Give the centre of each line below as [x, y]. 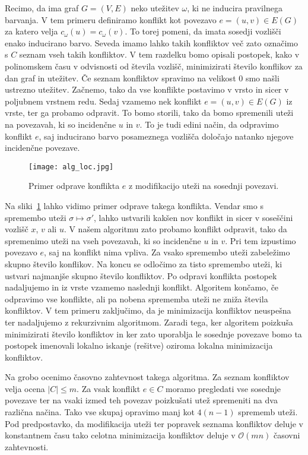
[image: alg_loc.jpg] [71, 167]
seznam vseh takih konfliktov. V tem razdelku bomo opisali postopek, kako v [159, 54]
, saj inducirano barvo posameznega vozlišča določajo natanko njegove [166, 136]
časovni [287, 435]
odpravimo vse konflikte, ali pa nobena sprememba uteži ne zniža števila [136, 298]
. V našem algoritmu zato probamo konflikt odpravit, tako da [175, 229]
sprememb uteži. [268, 412]
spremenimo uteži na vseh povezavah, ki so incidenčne [103, 240]
